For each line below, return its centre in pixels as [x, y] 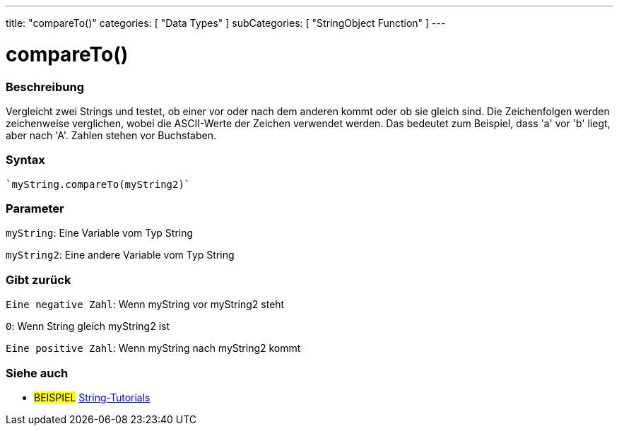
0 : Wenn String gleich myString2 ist [88, 326]
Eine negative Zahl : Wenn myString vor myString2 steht [145, 305]
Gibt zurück [39, 279]
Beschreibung [45, 87]
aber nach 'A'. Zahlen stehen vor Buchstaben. [111, 135]
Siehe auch [37, 373]
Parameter [35, 208]
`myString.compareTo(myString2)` [98, 184]
